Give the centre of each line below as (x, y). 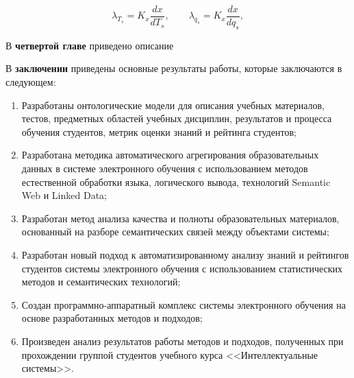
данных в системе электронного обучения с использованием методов (165, 168)
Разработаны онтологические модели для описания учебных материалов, (173, 105)
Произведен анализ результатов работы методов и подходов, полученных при (182, 341)
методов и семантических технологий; (101, 282)
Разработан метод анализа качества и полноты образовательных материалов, (180, 218)
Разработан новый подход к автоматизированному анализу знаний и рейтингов (185, 254)
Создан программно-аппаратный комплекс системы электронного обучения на (184, 304)
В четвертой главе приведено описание (90, 45)
